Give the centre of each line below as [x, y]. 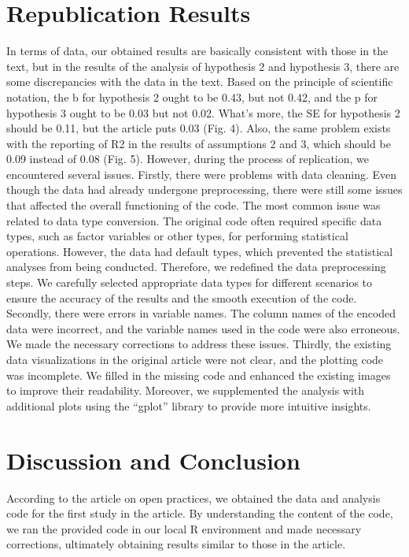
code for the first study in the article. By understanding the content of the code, [200, 513]
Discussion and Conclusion [153, 460]
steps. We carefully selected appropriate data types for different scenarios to [190, 282]
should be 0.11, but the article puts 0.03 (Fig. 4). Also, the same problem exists [199, 128]
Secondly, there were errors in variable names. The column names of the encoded [201, 313]
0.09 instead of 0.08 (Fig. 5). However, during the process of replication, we [188, 159]
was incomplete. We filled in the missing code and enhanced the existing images [199, 375]
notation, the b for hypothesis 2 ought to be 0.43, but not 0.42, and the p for [192, 97]
